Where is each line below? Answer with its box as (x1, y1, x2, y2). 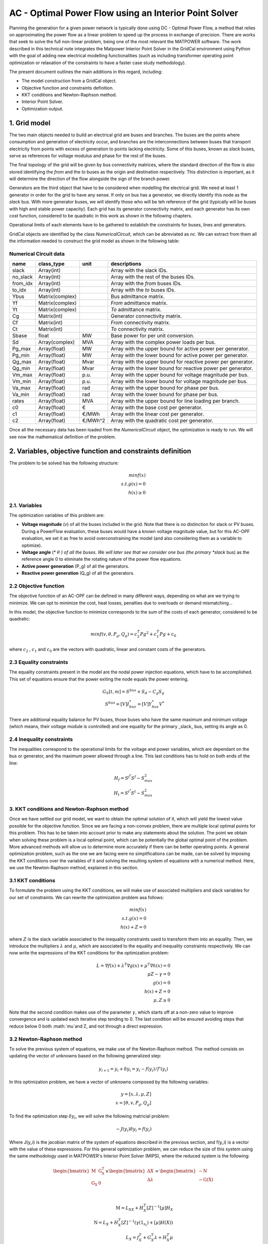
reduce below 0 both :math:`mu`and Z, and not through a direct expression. (9, 1023, 163, 1029)
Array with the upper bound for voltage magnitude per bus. (111, 371, 249, 378)
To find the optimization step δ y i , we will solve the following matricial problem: (9, 1113, 170, 1120)
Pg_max (12, 345, 31, 352)
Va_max (12, 385, 31, 392)
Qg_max (12, 358, 32, 365)
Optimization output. (21, 105, 64, 111)
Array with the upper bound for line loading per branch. (111, 398, 240, 405)
